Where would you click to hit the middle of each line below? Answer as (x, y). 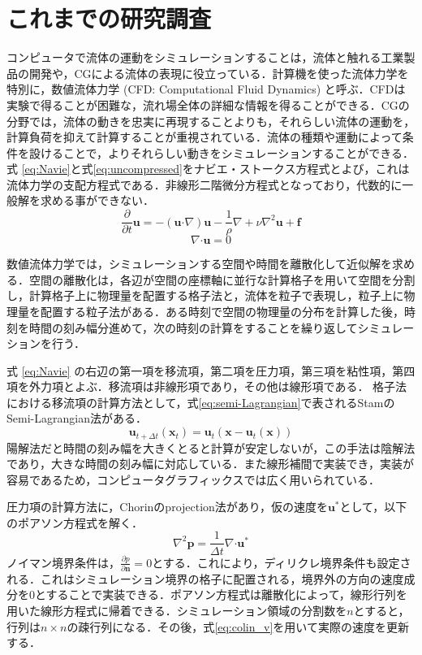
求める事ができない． (97, 200)
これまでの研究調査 (109, 18)
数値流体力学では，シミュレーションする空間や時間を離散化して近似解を (200, 264)
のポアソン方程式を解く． (75, 522)
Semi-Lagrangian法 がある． (77, 418)
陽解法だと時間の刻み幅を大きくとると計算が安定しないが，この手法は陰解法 (211, 447)
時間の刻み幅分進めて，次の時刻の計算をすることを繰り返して (193, 327)
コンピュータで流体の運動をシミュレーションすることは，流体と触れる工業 (205, 57)
